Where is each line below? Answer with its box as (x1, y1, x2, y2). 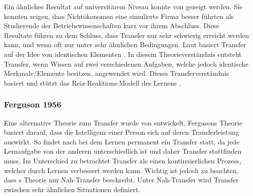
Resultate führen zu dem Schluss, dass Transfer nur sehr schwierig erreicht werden (4, 30, 249, 40)
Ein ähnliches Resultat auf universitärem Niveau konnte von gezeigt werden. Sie (4, 1, 243, 11)
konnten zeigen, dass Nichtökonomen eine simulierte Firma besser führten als (4, 11, 234, 21)
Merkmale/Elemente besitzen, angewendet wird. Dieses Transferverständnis (4, 68, 229, 78)
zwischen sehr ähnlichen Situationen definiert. (4, 184, 140, 194)
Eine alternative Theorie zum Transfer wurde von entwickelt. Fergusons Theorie (4, 117, 242, 127)
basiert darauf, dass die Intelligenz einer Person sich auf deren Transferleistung (4, 127, 239, 137)
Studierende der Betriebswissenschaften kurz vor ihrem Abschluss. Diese (4, 20, 219, 31)
